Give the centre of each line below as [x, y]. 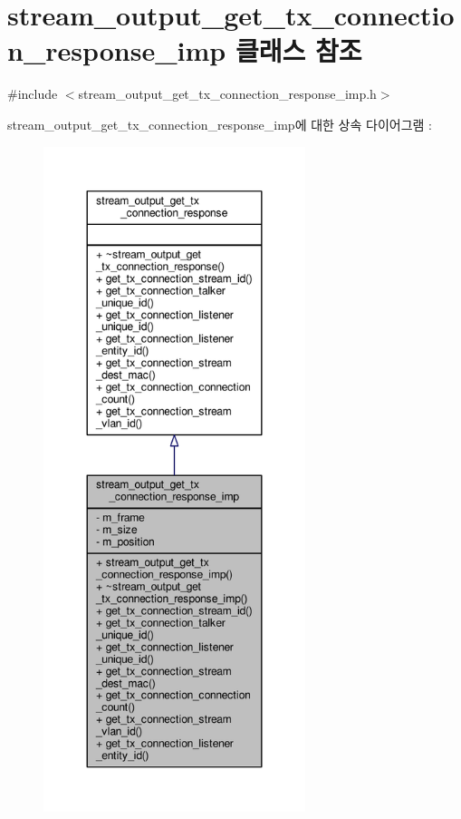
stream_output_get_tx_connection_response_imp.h [227, 94]
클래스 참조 [298, 50]
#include [33, 94]
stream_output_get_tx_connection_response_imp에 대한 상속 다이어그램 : [220, 124]
